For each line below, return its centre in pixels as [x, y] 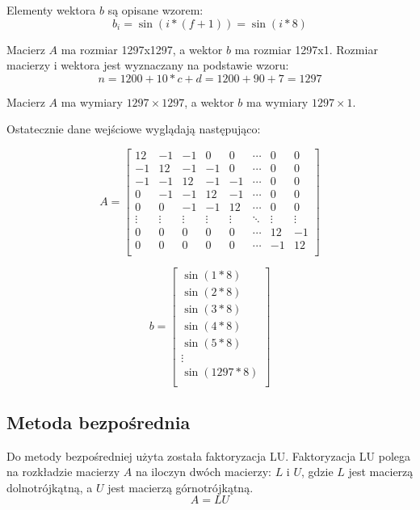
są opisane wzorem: [155, 10]
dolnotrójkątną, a [50, 487]
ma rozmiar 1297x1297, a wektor [142, 49]
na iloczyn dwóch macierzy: [203, 472]
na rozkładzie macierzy [63, 472]
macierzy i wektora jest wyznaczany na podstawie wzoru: [148, 65]
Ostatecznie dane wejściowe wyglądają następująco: [134, 129]
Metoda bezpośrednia [99, 421]
